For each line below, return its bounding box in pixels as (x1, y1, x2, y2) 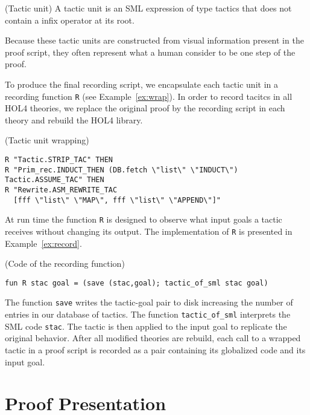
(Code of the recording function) (5, 257, 125, 270)
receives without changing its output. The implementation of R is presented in (5, 224, 293, 237)
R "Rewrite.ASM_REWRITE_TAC (5, 185, 118, 194)
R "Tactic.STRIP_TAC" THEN (5, 155, 113, 164)
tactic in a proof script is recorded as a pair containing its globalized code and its (5, 344, 306, 356)
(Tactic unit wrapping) (5, 134, 89, 146)
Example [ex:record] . (5, 237, 82, 249)
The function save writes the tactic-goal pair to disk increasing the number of (5, 296, 293, 309)
